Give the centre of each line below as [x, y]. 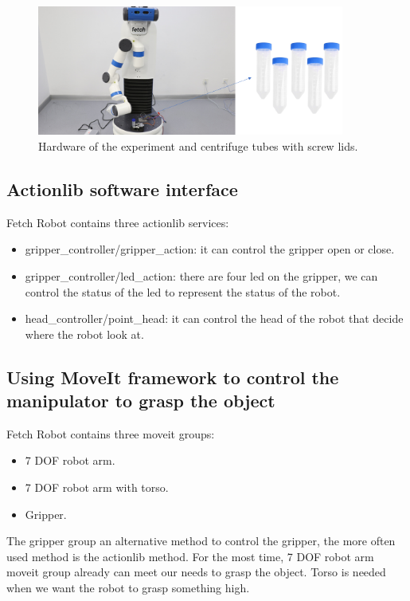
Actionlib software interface [122, 189]
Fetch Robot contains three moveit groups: [111, 433]
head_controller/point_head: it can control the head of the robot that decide [214, 318]
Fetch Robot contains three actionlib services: [118, 222]
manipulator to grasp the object [141, 401]
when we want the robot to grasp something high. [128, 588]
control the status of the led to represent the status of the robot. [183, 291]
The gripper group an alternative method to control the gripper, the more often [201, 541]
